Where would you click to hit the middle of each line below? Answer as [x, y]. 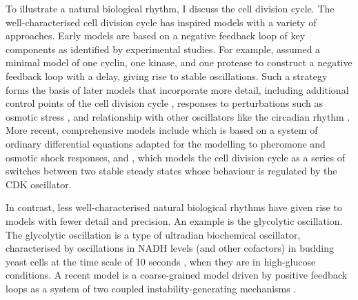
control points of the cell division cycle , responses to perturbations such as [165, 103]
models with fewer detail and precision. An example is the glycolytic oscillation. [174, 220]
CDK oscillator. [39, 184]
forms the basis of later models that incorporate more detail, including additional [177, 89]
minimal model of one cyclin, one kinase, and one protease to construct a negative [179, 62]
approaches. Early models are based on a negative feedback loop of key [156, 36]
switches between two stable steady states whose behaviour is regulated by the [171, 171]
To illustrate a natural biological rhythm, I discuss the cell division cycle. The [170, 8]
